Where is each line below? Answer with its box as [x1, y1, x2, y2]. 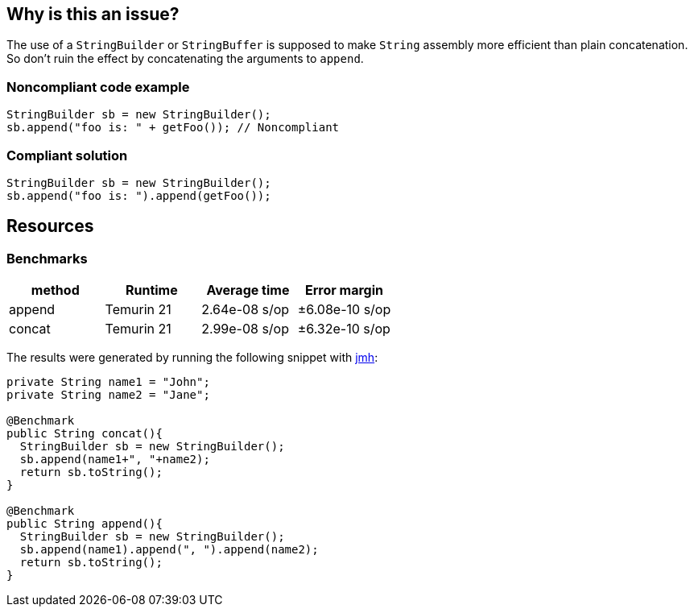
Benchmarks [6, 250, 88, 267]
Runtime [125, 282, 178, 299]
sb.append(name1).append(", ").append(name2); [19, 543, 319, 557]
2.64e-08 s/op [201, 301, 290, 318]
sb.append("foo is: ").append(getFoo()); [6, 188, 271, 202]
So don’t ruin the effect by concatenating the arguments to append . [6, 52, 364, 66]
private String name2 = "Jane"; [6, 388, 210, 402]
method [31, 282, 80, 299]
